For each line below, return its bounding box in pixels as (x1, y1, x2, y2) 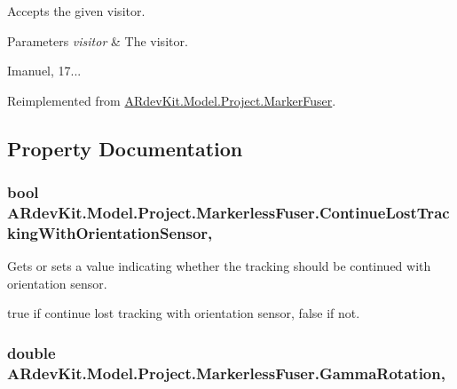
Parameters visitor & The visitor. (7, 31, 188, 50)
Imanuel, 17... (7, 61, 82, 80)
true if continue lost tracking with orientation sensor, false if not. (7, 304, 360, 322)
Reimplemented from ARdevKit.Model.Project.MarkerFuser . (7, 91, 336, 109)
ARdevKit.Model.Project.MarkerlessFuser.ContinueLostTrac (7, 202, 450, 223)
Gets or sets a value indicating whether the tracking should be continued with (7, 257, 431, 275)
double (7, 341, 56, 363)
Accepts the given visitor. (7, 2, 146, 20)
